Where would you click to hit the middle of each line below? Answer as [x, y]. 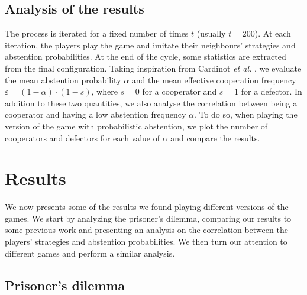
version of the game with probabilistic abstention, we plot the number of [136, 126]
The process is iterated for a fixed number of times [97, 33]
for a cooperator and [180, 91]
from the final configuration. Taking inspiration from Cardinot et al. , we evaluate [153, 68]
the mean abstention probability [63, 80]
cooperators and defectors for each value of [83, 137]
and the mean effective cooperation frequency [214, 80]
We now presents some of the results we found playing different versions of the [147, 207]
